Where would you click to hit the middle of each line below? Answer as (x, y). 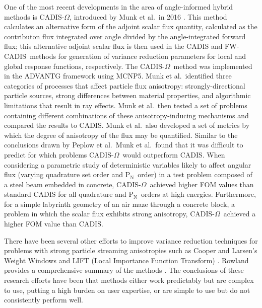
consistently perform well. (44, 300)
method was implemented (213, 66)
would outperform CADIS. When (174, 154)
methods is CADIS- (34, 16)
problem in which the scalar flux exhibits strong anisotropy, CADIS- (109, 214)
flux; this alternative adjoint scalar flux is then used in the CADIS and (113, 46)
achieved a (240, 214)
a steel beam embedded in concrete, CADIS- (73, 184)
